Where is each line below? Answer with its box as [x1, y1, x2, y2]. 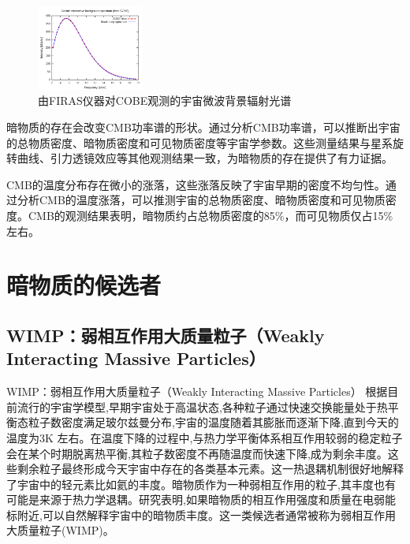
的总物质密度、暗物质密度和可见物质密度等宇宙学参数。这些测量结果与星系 [6, 134, 393, 151]
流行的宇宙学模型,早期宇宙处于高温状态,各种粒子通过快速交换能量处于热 [17, 398, 388, 415]
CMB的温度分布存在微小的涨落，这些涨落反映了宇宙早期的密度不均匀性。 [6, 176, 386, 192]
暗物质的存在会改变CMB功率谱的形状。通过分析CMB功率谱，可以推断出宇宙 [6, 119, 401, 135]
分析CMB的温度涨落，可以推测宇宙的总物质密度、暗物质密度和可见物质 [17, 192, 386, 208]
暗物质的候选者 [6, 269, 162, 301]
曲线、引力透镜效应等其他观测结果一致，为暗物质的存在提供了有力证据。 [17, 150, 393, 166]
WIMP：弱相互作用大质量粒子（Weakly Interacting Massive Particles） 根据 [6, 383, 388, 400]
